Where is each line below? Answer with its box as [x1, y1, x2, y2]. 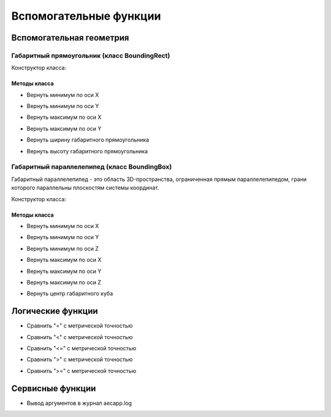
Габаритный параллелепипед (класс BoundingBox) [11, 163, 172, 171]
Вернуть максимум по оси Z [26, 278, 101, 286]
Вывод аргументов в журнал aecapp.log [26, 399, 132, 407]
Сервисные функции [11, 383, 96, 394]
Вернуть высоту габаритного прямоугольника [26, 147, 148, 155]
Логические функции [11, 306, 98, 316]
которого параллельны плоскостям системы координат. [11, 184, 159, 191]
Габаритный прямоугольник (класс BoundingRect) [11, 51, 170, 59]
